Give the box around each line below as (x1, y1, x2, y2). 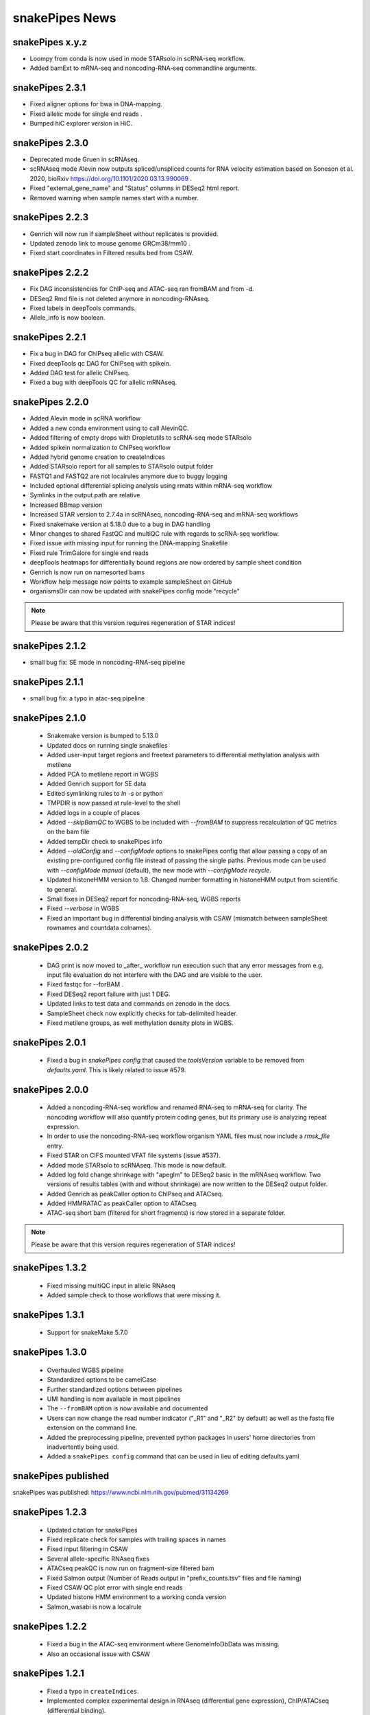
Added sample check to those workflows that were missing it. (47, 1291, 221, 1299)
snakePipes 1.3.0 (12, 1347, 87, 1358)
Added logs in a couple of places (47, 808, 140, 816)
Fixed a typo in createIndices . (47, 1688, 140, 1695)
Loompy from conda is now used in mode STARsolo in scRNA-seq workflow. (29, 55, 245, 63)
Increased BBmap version (29, 501, 103, 509)
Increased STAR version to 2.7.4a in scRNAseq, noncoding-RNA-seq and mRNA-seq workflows (29, 510, 298, 519)
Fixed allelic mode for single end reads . (29, 110, 143, 118)
